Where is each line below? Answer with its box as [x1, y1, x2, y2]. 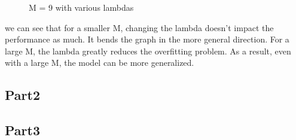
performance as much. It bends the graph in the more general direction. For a [5, 33, 289, 45]
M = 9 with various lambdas [29, 1, 134, 13]
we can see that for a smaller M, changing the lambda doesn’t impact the [5, 21, 274, 34]
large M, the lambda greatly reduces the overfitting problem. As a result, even [5, 44, 291, 57]
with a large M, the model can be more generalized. [5, 56, 194, 69]
